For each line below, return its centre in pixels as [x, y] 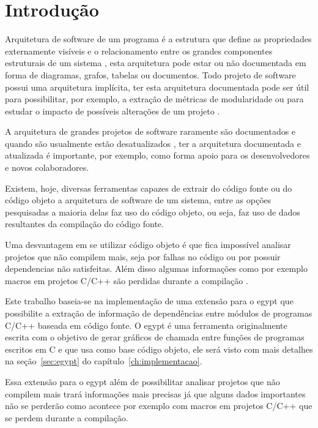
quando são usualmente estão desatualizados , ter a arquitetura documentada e [153, 143]
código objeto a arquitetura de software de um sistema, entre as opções [138, 200]
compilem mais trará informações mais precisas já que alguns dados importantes [155, 393]
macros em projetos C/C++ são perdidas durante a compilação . [127, 280]
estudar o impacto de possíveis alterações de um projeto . [113, 111]
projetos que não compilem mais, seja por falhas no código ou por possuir [143, 256]
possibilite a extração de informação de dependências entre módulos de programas [159, 313]
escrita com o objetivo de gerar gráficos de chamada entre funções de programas [155, 337]
